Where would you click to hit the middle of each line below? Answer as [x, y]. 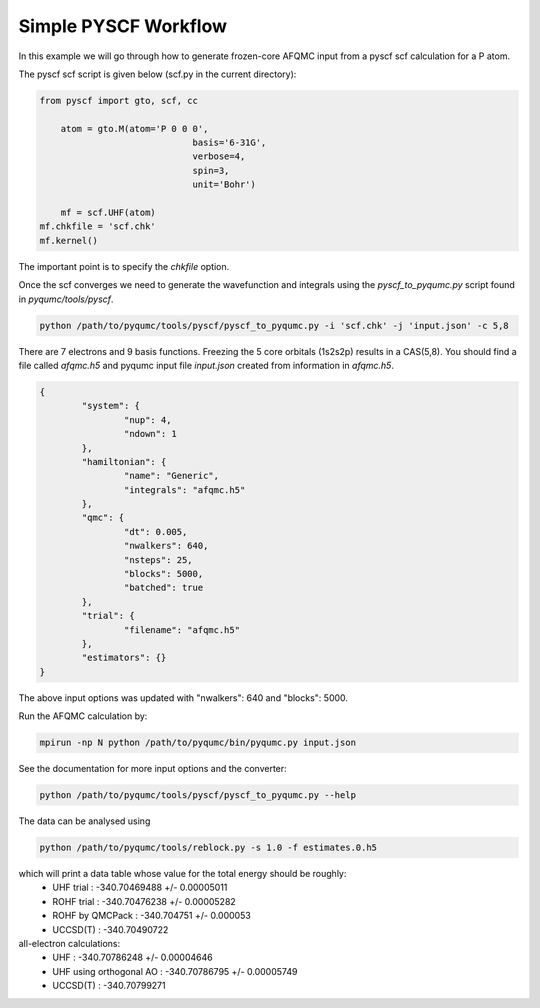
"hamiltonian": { [124, 461]
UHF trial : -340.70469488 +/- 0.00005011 [140, 887]
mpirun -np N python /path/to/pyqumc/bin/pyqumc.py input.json [198, 743]
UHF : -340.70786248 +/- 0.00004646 [133, 957]
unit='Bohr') [224, 184]
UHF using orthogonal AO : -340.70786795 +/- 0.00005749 [175, 971]
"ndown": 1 [150, 434]
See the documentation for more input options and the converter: [152, 769]
